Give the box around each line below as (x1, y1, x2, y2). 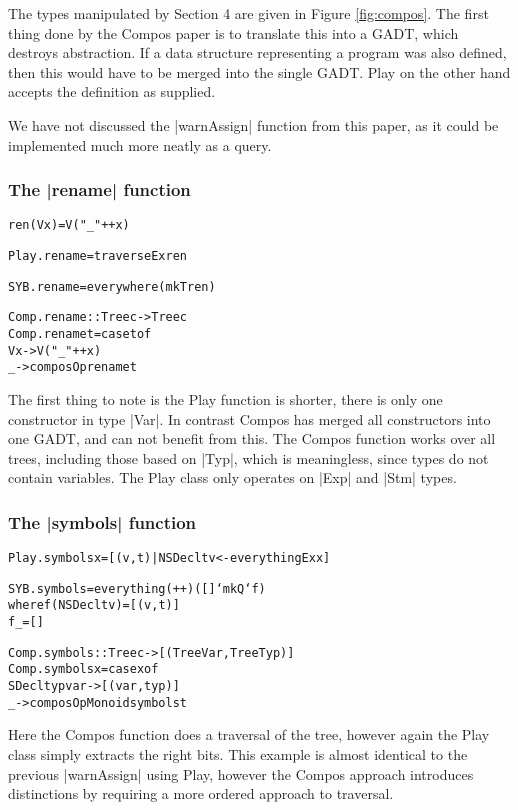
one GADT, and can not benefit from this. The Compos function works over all (8, 428, 496, 449)
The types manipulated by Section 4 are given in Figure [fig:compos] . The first (8, 3, 489, 23)
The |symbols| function (8, 509, 197, 534)
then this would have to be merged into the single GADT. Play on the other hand (8, 61, 511, 82)
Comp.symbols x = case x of (8, 662, 159, 677)
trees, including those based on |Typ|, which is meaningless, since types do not (8, 447, 489, 468)
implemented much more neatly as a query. (8, 134, 272, 155)
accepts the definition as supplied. (8, 81, 216, 102)
